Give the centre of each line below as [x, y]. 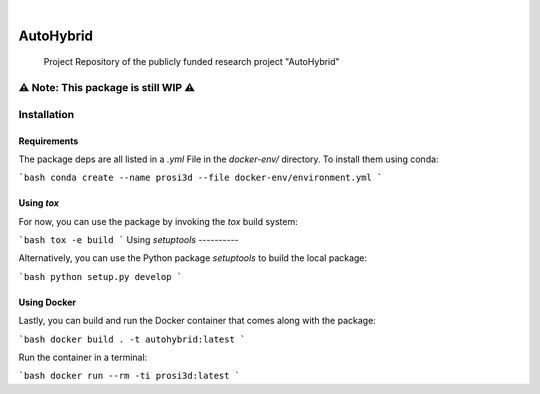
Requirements [48, 141]
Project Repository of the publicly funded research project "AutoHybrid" [191, 62]
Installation [46, 114]
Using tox [39, 203]
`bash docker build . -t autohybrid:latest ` [132, 339]
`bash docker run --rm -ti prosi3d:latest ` [129, 376]
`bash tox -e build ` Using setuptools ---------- [128, 240]
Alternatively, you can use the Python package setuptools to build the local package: [193, 258]
